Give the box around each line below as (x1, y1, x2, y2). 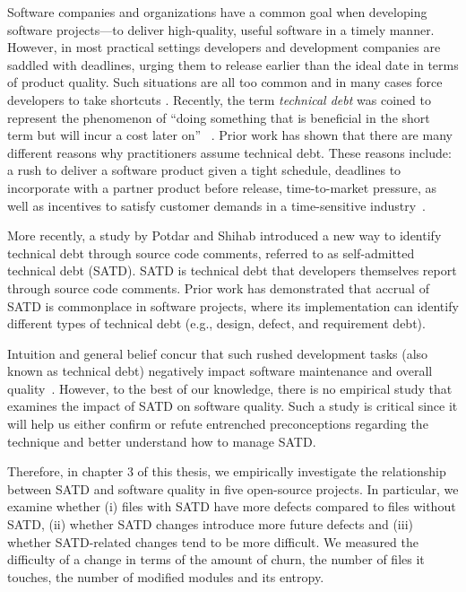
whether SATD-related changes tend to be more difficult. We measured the (7, 532, 419, 551)
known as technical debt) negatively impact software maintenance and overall (7, 361, 433, 380)
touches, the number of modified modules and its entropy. (7, 567, 324, 586)
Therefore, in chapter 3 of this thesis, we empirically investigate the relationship (7, 462, 446, 481)
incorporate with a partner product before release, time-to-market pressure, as (7, 178, 437, 196)
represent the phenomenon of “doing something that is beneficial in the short (7, 108, 430, 126)
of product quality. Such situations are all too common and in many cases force (7, 73, 443, 91)
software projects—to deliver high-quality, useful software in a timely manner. (7, 20, 435, 39)
